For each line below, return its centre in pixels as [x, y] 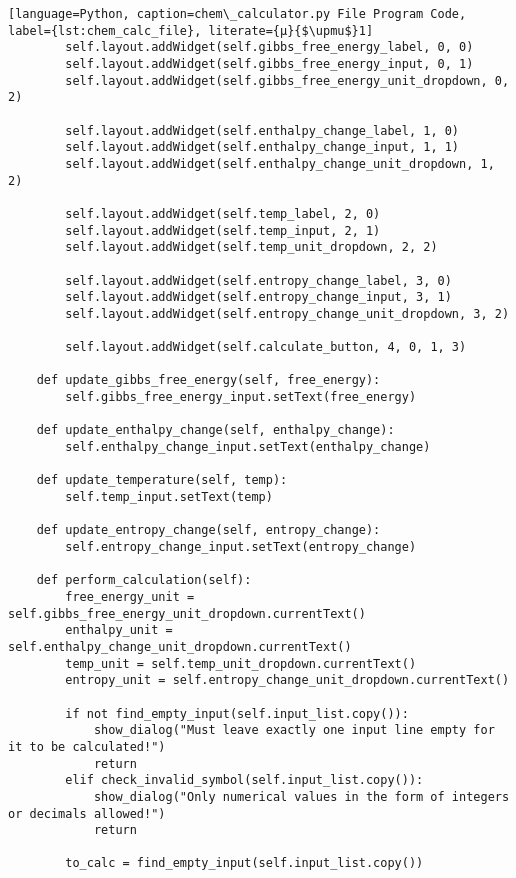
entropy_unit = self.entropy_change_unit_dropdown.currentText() [287, 680]
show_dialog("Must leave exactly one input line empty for [294, 730]
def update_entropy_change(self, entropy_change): [208, 530]
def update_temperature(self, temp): [162, 480]
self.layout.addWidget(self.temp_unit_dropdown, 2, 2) [251, 247]
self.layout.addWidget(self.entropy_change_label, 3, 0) [258, 280]
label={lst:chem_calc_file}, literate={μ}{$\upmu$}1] [191, 30]
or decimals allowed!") [87, 813]
